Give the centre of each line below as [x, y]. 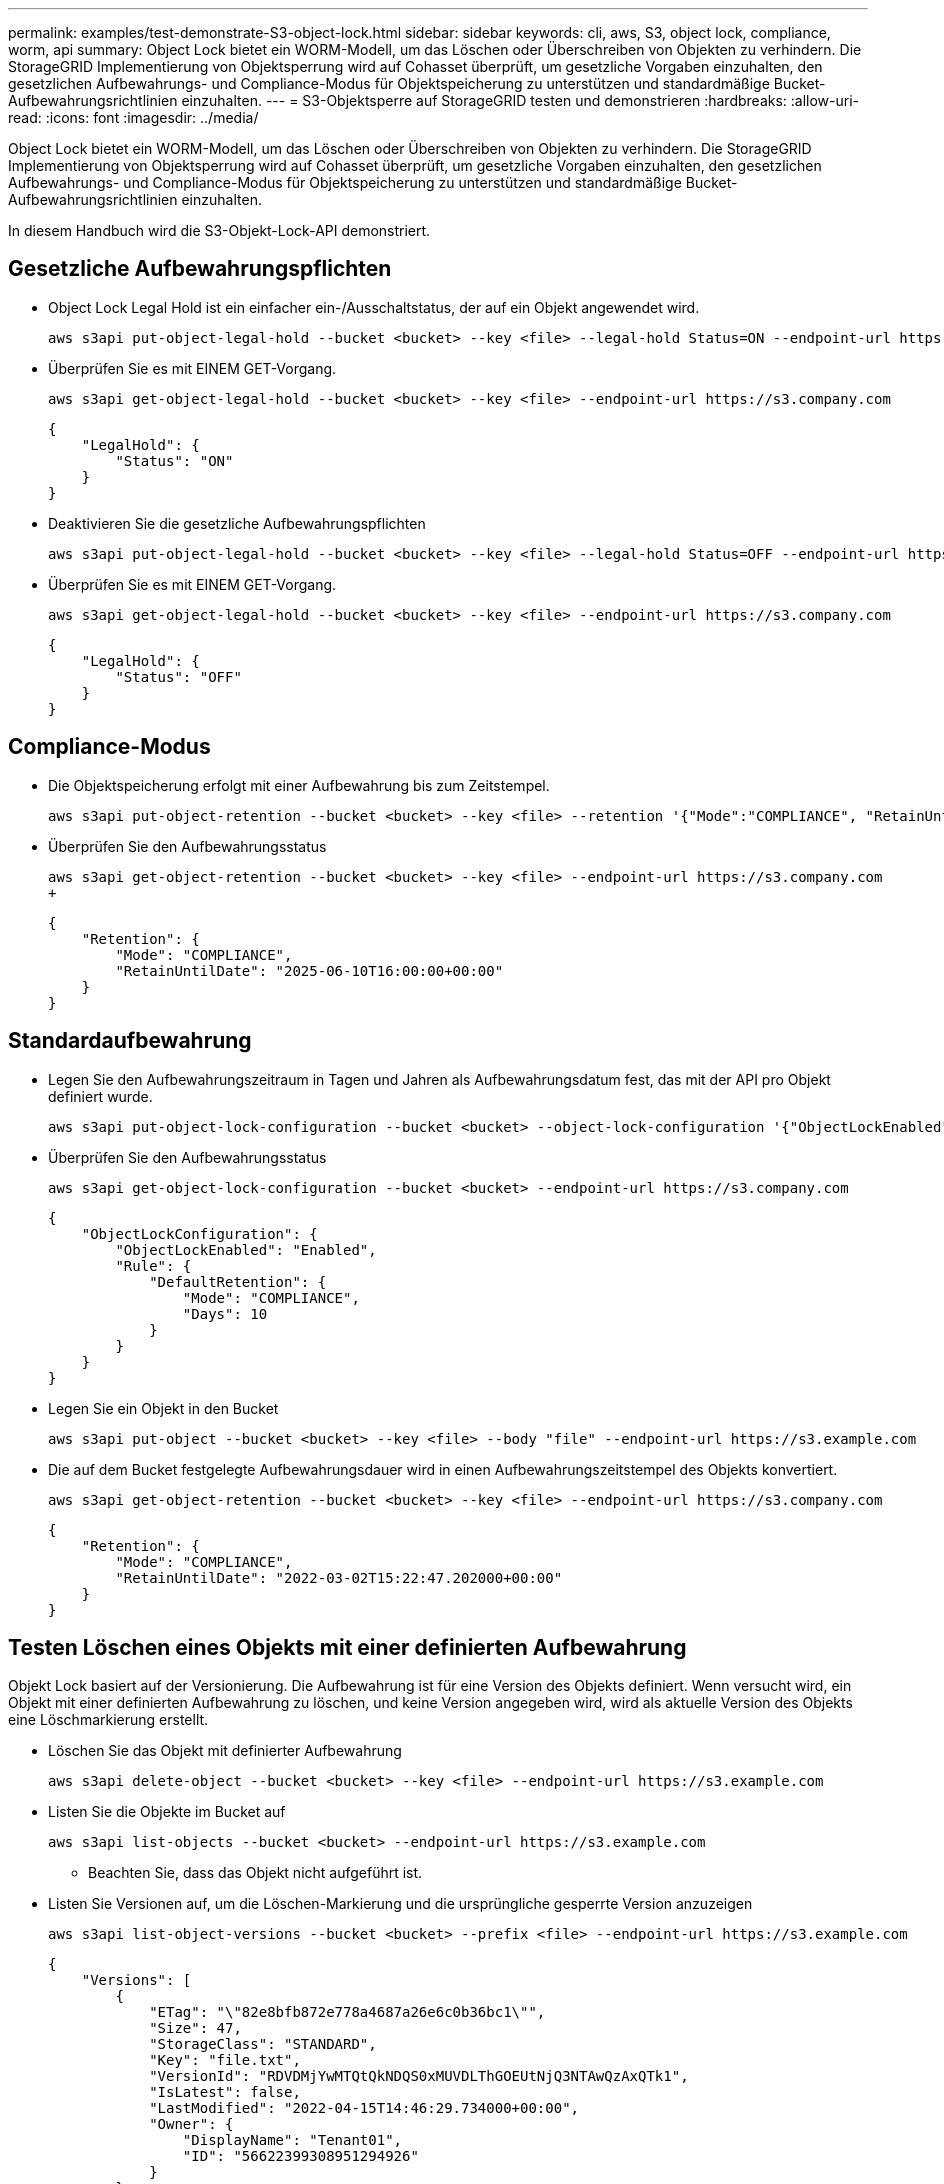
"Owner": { [191, 2124]
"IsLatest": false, [225, 2092]
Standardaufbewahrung [130, 1041]
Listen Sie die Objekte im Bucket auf [167, 1812]
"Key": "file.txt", [225, 2060]
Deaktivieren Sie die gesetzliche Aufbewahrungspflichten [237, 523]
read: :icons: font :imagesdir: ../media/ [133, 117]
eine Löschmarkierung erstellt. [108, 1720]
